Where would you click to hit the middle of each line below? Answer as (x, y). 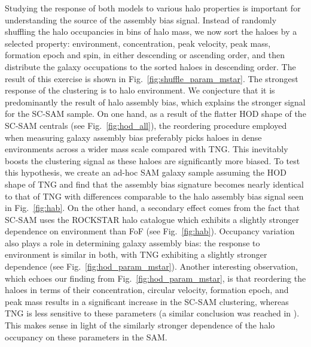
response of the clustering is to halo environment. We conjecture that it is (140, 90)
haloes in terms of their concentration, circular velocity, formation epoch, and (147, 290)
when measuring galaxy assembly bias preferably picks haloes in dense (133, 137)
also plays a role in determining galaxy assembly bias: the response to (132, 242)
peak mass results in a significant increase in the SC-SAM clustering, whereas (147, 301)
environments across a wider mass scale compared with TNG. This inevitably (147, 149)
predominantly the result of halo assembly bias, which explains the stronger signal (155, 102)
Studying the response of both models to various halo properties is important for (153, 8)
